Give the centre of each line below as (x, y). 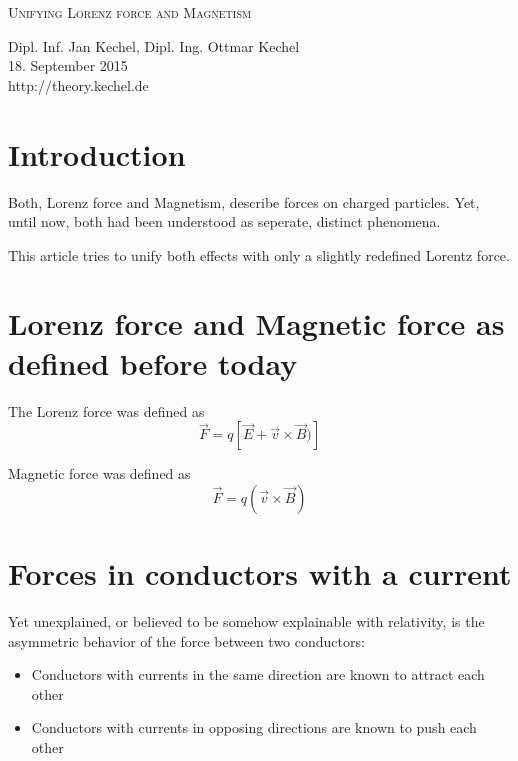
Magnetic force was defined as (99, 473)
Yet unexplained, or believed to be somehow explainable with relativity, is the (246, 620)
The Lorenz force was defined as (106, 410)
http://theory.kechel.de (78, 84)
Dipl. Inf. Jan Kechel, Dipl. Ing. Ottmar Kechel (154, 45)
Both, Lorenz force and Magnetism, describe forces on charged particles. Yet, (244, 201)
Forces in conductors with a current (260, 572)
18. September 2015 (68, 65)
